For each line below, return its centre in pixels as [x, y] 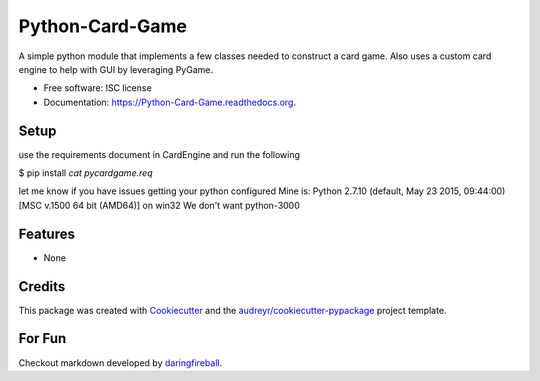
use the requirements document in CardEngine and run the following [159, 154]
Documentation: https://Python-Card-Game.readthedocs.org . [170, 102]
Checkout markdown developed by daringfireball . [120, 362]
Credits [42, 286]
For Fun [42, 338]
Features [46, 233]
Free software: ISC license [97, 88]
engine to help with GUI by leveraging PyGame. [116, 69]
